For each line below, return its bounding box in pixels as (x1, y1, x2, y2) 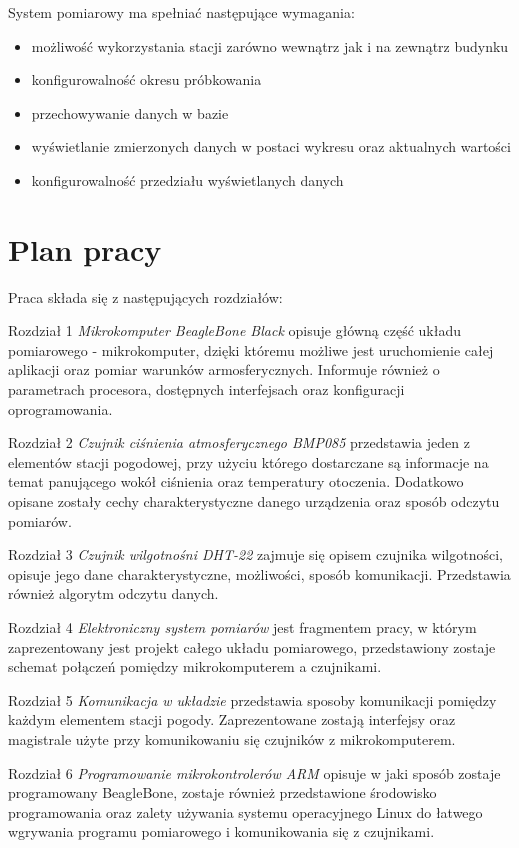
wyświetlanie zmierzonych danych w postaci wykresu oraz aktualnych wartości (31, 136, 511, 157)
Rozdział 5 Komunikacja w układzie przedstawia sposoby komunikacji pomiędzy (8, 689, 497, 710)
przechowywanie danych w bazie (31, 102, 229, 123)
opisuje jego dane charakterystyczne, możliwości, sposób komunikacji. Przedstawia (8, 563, 511, 584)
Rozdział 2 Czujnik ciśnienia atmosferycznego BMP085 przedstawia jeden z (8, 432, 470, 453)
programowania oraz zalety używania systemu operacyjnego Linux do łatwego (8, 801, 483, 822)
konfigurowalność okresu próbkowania (31, 69, 262, 90)
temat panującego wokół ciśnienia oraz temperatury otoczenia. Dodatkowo (8, 471, 464, 492)
